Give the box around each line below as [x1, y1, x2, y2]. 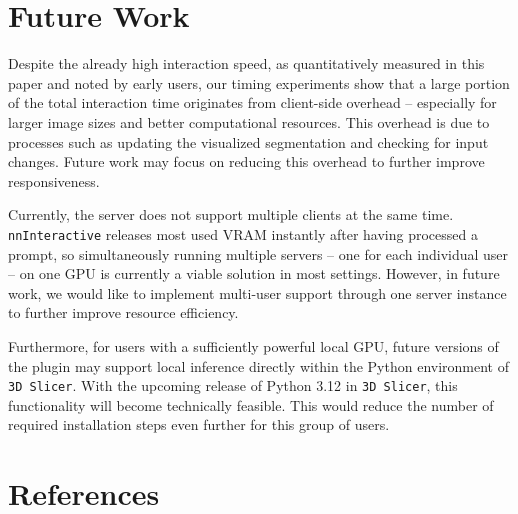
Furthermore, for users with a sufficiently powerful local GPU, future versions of [8, 335, 499, 356]
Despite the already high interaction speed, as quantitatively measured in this [8, 53, 485, 74]
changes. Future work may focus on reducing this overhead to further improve [8, 151, 485, 172]
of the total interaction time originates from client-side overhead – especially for [8, 92, 497, 113]
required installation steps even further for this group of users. [8, 414, 390, 435]
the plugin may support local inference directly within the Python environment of [8, 355, 509, 376]
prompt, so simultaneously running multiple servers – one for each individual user [8, 243, 509, 264]
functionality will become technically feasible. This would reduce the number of [8, 394, 494, 415]
